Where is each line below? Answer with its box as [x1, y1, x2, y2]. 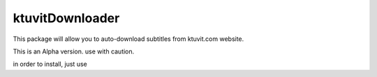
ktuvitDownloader [13, 10, 120, 26]
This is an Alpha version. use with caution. [13, 47, 135, 55]
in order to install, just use [13, 60, 87, 69]
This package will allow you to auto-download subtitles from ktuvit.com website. [13, 35, 244, 43]
